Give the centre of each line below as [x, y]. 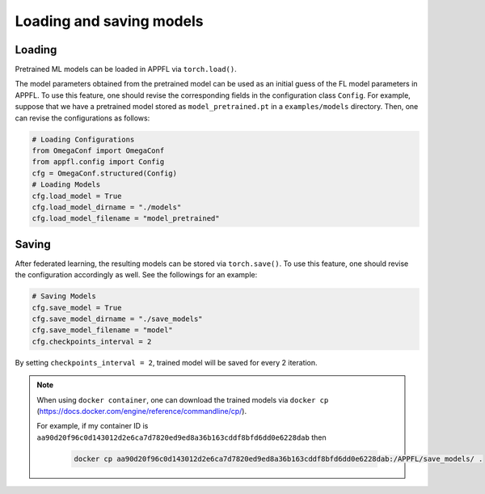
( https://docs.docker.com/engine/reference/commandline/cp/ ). [141, 411]
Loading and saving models [109, 21]
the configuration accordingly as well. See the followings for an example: [136, 275]
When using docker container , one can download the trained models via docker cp [183, 399]
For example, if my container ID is [93, 426]
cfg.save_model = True [77, 308]
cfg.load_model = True [77, 196]
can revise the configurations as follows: [82, 118]
